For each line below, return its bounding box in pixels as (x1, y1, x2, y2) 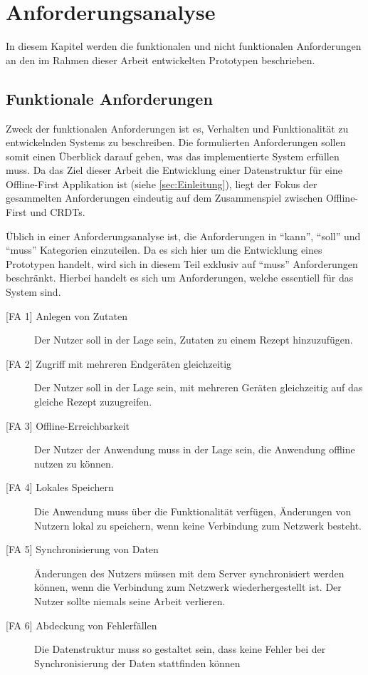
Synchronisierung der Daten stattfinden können (34, 655, 241, 670)
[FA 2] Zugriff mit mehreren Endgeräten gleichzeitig (6, 356, 232, 371)
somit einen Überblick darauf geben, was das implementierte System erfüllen (6, 148, 340, 163)
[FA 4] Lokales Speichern (6, 480, 114, 495)
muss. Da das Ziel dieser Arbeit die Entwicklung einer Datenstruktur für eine (6, 163, 342, 177)
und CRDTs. (30, 205, 85, 220)
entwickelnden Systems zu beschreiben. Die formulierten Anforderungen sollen (6, 135, 346, 150)
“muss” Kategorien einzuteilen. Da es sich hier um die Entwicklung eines (6, 242, 322, 257)
